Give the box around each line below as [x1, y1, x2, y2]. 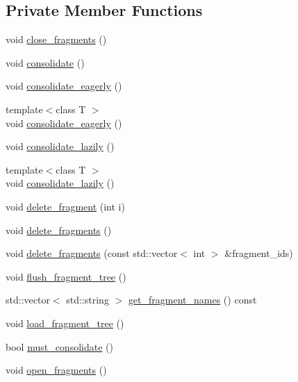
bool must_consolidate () [6, 339, 113, 354]
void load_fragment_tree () [6, 315, 124, 330]
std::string [66, 292, 109, 307]
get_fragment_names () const [128, 292, 257, 307]
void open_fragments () [6, 363, 107, 377]
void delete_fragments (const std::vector [6, 246, 178, 260]
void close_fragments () [6, 32, 107, 47]
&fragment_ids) [224, 246, 293, 260]
